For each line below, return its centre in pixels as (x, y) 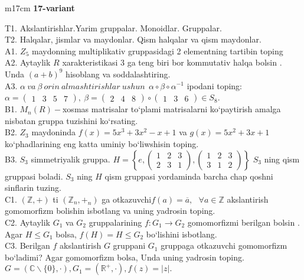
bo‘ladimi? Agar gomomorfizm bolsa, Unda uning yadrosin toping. (125, 257)
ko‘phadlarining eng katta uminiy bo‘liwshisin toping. (102, 143)
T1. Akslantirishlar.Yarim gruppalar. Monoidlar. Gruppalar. (113, 27)
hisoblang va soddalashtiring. (118, 74)
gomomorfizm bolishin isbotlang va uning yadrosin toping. (110, 211)
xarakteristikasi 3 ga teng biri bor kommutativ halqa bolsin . (172, 62)
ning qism (282, 159)
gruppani (129, 245)
